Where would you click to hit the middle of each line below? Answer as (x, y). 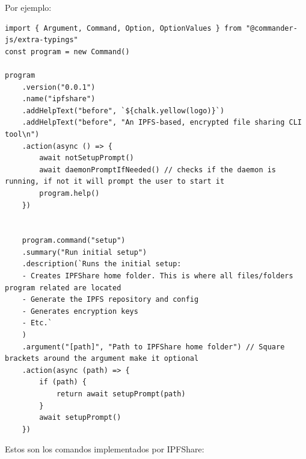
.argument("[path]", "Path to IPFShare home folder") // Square (153, 347)
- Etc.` (37, 323)
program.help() (69, 193)
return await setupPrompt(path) (121, 394)
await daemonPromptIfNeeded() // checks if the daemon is (158, 170)
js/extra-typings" (41, 40)
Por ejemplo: (28, 7)
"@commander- (271, 28)
